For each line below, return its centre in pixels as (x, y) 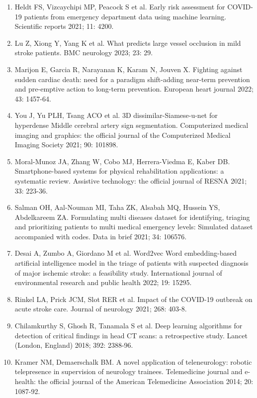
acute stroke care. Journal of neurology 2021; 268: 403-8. (101, 309)
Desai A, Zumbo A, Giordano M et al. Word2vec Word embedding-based (126, 253)
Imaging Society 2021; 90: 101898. (66, 145)
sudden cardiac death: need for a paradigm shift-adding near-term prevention (132, 79)
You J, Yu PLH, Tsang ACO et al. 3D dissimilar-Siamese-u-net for (116, 115)
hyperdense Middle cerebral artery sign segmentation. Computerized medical (131, 125)
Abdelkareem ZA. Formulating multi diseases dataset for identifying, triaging (132, 217)
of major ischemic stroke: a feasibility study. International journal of (118, 272)
